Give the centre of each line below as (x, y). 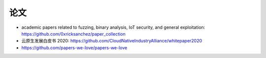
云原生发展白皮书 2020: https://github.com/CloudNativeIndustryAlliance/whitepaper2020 (112, 41)
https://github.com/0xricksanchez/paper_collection (73, 34)
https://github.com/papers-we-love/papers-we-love (74, 48)
